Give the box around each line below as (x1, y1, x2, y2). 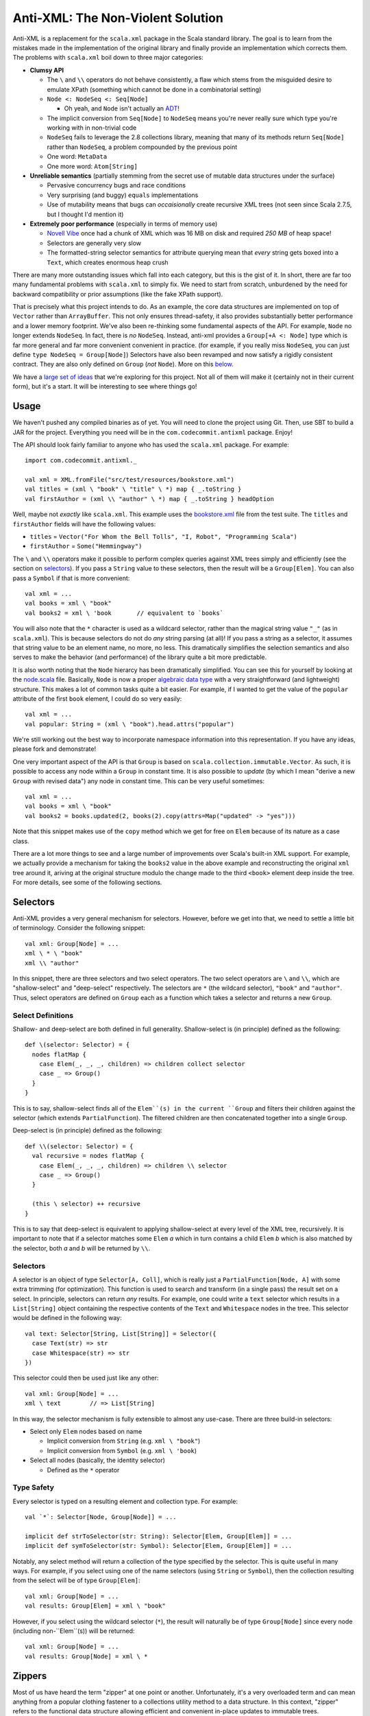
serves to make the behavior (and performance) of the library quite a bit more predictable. (12, 653, 267, 662)
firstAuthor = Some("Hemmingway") (29, 542, 143, 550)
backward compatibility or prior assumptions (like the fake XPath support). (12, 290, 223, 298)
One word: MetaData (47, 152, 108, 161)
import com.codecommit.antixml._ (25, 456, 137, 465)
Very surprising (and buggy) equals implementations (47, 191, 199, 199)
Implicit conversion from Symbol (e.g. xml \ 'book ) (47, 1446, 197, 1454)
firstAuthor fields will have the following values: (12, 520, 156, 528)
